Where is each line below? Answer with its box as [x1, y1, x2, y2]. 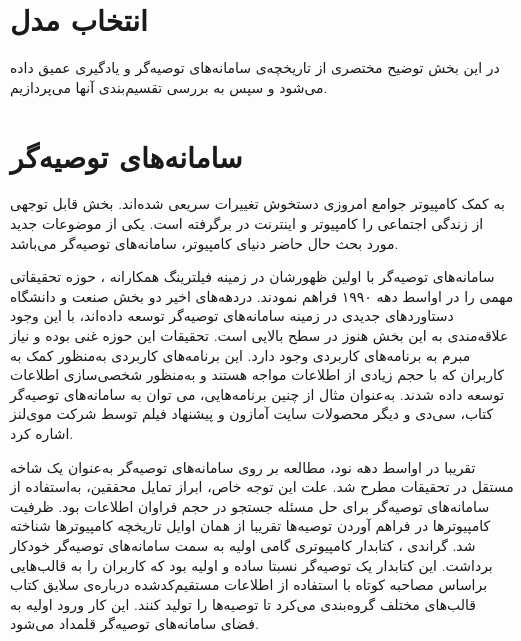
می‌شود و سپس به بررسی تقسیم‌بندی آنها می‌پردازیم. [10, 76, 328, 97]
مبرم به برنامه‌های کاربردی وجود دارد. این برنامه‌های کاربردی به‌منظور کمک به [10, 344, 471, 365]
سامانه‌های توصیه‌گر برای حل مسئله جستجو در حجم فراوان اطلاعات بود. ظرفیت [10, 495, 490, 516]
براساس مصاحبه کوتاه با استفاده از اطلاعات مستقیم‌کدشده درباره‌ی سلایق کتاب [10, 574, 488, 595]
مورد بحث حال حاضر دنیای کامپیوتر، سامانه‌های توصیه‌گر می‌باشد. [10, 232, 399, 253]
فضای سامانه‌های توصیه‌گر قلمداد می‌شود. [10, 613, 259, 634]
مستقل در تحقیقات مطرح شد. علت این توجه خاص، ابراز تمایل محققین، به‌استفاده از [10, 476, 514, 497]
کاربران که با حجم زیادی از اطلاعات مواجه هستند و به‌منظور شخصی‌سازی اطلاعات [10, 364, 505, 385]
